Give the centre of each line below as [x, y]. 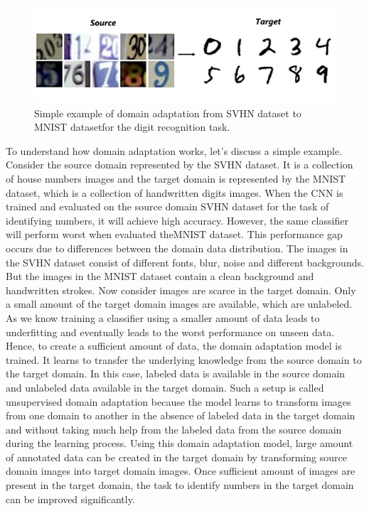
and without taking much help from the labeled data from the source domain [174, 429]
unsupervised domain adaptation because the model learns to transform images [178, 401]
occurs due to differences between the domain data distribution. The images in [177, 248]
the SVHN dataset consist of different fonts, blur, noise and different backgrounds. [185, 262]
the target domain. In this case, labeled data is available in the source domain [176, 373]
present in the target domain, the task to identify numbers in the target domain [180, 485]
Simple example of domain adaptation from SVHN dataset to [168, 113]
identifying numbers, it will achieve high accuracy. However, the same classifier [177, 220]
